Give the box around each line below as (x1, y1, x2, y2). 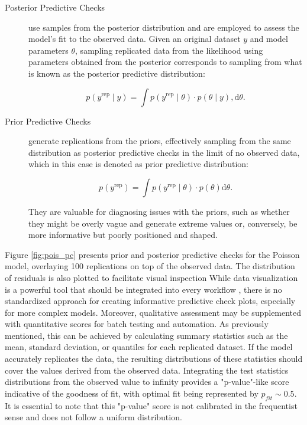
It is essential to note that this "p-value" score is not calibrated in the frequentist (5, 399, 298, 411)
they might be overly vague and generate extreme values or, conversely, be (28, 217, 298, 229)
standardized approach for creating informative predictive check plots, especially (5, 295, 296, 307)
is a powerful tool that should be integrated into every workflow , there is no (5, 283, 282, 295)
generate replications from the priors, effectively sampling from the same (28, 135, 291, 147)
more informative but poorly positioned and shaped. (28, 228, 218, 241)
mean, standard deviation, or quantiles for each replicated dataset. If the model (5, 341, 293, 353)
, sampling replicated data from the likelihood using (75, 44, 263, 56)
